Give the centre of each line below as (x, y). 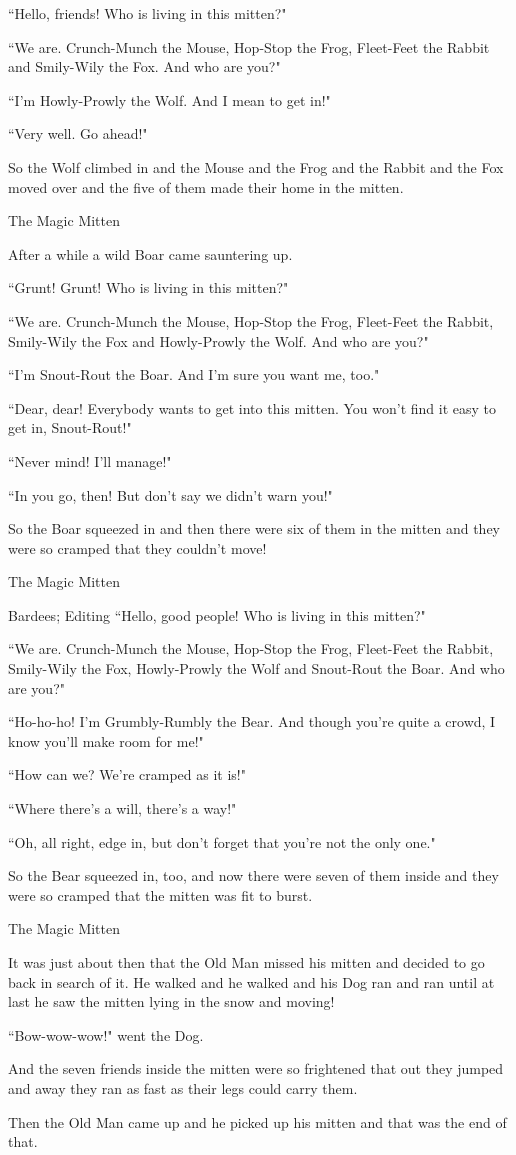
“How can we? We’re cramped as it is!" (127, 774)
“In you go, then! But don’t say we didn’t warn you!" (170, 494)
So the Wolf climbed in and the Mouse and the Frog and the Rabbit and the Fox (256, 166)
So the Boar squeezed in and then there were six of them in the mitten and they (254, 528)
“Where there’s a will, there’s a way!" (122, 808)
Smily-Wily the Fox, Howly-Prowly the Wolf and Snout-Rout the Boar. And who (256, 668)
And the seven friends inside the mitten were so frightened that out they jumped (256, 1068)
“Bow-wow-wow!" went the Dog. (106, 1034)
